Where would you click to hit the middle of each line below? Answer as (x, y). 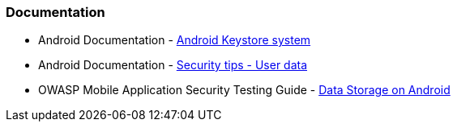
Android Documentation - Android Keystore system (175, 40)
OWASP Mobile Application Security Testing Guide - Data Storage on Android (244, 90)
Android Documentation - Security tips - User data (173, 65)
